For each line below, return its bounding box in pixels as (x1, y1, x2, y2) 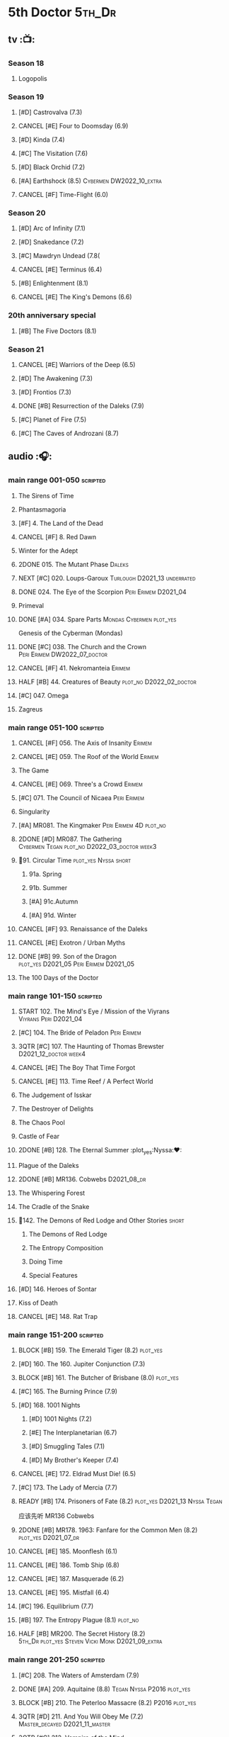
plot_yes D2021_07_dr (18, 1534, 80, 1542)
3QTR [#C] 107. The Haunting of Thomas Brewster (18, 1042, 165, 1051)
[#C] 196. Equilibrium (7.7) (18, 1602, 94, 1611)
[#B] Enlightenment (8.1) (18, 279, 89, 288)
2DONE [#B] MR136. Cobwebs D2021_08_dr (18, 1175, 146, 1184)
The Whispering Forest (18, 1188, 86, 1198)
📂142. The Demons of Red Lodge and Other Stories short (18, 1216, 184, 1225)
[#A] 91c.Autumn (28, 897, 78, 906)
